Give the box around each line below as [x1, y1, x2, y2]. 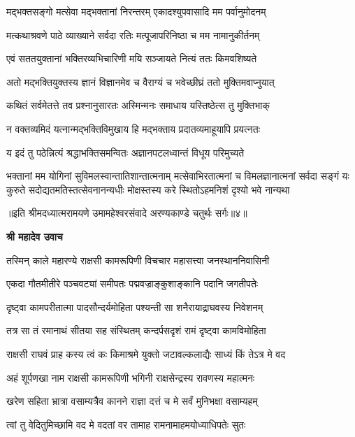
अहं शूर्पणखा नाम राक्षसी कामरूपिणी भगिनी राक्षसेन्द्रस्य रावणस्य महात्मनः [6, 370, 255, 385]
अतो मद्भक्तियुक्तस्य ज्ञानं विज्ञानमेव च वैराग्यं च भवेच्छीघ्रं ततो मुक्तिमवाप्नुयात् [6, 74, 275, 89]
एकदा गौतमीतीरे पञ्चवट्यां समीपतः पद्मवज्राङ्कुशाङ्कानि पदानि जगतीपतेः [6, 276, 259, 291]
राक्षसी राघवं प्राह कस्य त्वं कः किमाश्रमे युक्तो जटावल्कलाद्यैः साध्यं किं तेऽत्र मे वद [6, 346, 286, 361]
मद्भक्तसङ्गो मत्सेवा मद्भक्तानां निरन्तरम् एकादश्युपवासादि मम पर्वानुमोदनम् [6, 4, 266, 18]
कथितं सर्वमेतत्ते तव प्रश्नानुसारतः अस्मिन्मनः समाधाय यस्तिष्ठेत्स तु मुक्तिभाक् [6, 98, 270, 113]
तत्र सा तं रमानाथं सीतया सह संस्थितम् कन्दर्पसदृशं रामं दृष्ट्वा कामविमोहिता [6, 323, 266, 338]
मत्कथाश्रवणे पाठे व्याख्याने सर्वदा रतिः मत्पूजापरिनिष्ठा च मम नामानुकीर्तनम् [6, 27, 260, 42]
